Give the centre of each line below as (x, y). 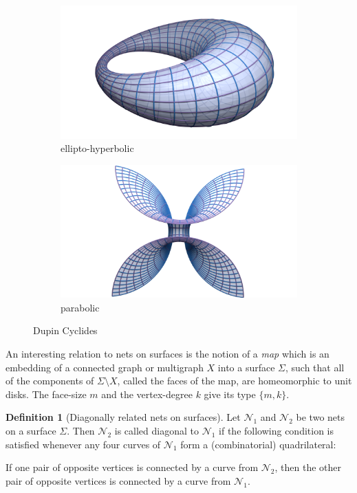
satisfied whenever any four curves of (83, 444)
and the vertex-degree (147, 394)
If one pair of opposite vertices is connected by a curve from (132, 467)
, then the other (308, 467)
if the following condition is (277, 430)
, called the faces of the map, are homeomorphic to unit (235, 381)
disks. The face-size (46, 394)
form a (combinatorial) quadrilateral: (258, 444)
